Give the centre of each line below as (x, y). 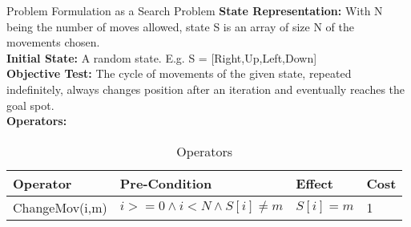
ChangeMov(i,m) (60, 207)
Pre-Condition (166, 183)
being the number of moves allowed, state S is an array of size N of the (180, 26)
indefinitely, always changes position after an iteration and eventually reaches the (206, 89)
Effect (314, 183)
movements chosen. (53, 42)
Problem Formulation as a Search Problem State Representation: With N (195, 10)
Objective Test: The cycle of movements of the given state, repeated (179, 73)
